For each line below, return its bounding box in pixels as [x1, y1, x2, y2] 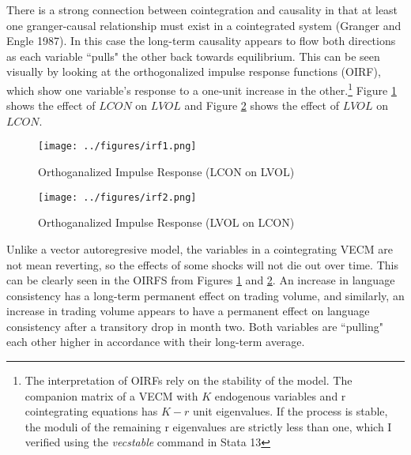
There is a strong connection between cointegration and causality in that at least [6, 2, 398, 17]
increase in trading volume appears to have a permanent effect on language [6, 303, 370, 319]
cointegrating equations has [25, 403, 158, 419]
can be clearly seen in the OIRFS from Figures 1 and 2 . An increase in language [6, 272, 395, 288]
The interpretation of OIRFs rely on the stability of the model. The [25, 372, 353, 389]
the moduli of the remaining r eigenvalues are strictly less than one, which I [25, 418, 392, 434]
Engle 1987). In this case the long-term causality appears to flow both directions [6, 32, 396, 49]
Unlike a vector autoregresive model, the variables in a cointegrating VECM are [6, 240, 394, 257]
